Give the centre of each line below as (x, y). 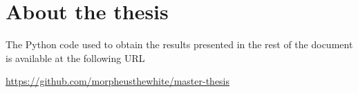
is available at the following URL (75, 58)
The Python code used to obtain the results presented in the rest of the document (179, 44)
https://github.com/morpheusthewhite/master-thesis (118, 81)
